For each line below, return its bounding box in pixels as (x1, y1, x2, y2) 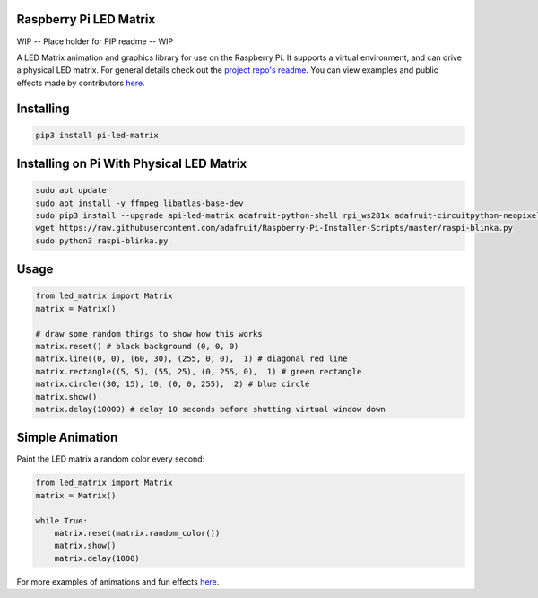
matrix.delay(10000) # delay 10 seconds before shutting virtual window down (35, 404, 386, 414)
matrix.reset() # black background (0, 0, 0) (35, 341, 239, 351)
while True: (35, 515, 89, 525)
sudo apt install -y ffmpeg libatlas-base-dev (35, 198, 244, 208)
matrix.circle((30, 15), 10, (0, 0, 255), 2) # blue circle (35, 379, 310, 390)
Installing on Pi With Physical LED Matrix (16, 156, 247, 171)
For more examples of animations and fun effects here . (16, 576, 220, 587)
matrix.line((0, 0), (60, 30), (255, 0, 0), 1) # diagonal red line (35, 354, 348, 364)
